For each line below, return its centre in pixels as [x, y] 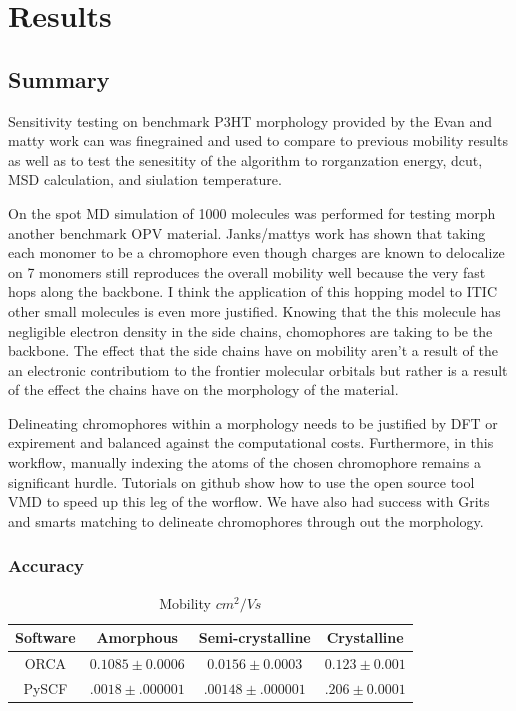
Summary [59, 78]
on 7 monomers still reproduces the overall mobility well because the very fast [247, 271]
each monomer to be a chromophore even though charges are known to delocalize [256, 252]
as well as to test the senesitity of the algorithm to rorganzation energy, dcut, [245, 159]
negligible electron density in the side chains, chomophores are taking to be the [250, 330]
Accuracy [46, 565]
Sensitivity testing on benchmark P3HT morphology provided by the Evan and [250, 120]
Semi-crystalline [254, 637]
